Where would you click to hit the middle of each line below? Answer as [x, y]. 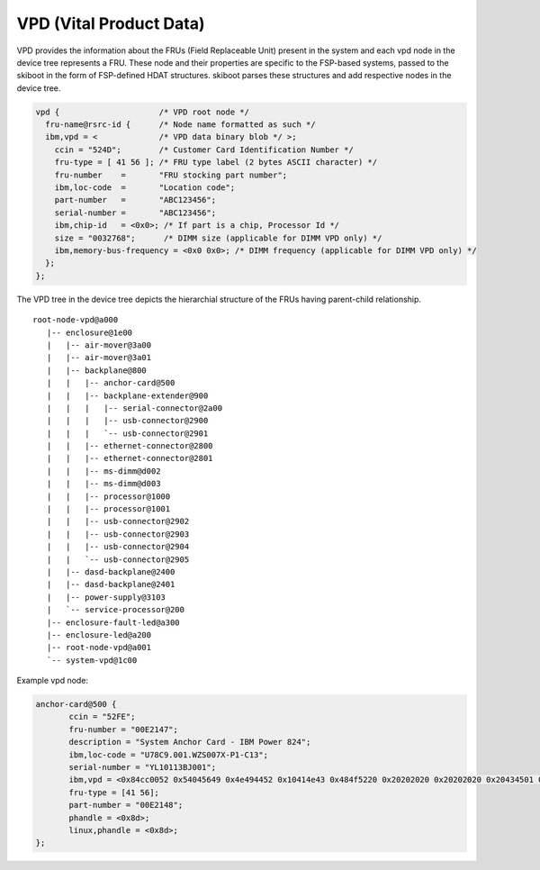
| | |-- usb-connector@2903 [118, 534]
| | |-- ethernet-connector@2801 [130, 458]
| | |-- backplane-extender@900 [127, 395]
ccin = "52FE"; [102, 717]
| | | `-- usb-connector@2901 [127, 433]
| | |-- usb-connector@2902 [118, 521]
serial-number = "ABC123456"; [135, 213]
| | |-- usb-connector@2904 [118, 547]
